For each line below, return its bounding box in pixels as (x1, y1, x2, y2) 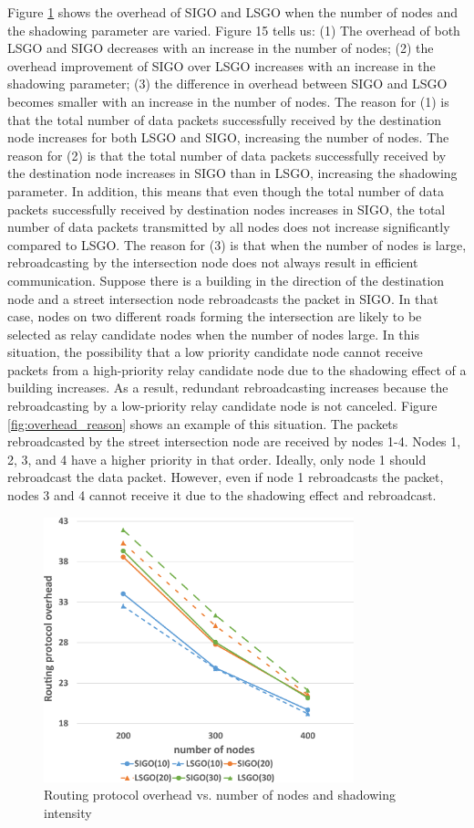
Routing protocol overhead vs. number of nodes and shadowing (44, 785, 396, 804)
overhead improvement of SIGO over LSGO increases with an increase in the (7, 56, 436, 75)
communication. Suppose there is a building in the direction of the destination (7, 270, 445, 289)
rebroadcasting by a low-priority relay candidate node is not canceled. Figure (7, 396, 438, 415)
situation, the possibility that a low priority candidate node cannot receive (7, 342, 423, 362)
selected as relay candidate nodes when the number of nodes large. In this (7, 324, 419, 343)
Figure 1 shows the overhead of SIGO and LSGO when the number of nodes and (7, 3, 459, 21)
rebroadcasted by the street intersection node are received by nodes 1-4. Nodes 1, (7, 432, 461, 451)
